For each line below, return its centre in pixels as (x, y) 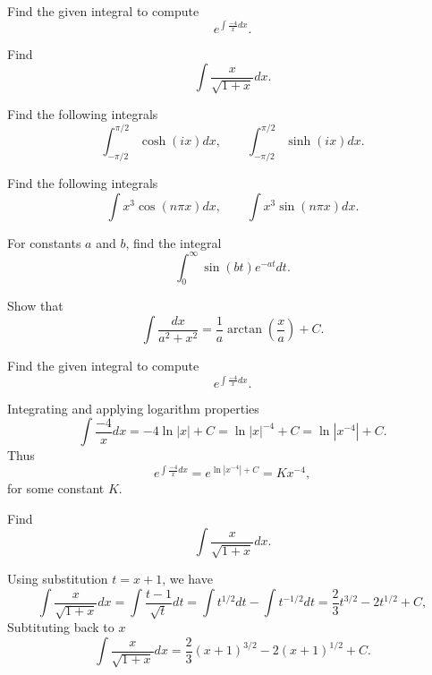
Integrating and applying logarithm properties (133, 408)
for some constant (56, 488)
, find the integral (174, 242)
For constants (44, 242)
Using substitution (58, 579)
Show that (35, 306)
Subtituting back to (61, 627)
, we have (187, 579)
